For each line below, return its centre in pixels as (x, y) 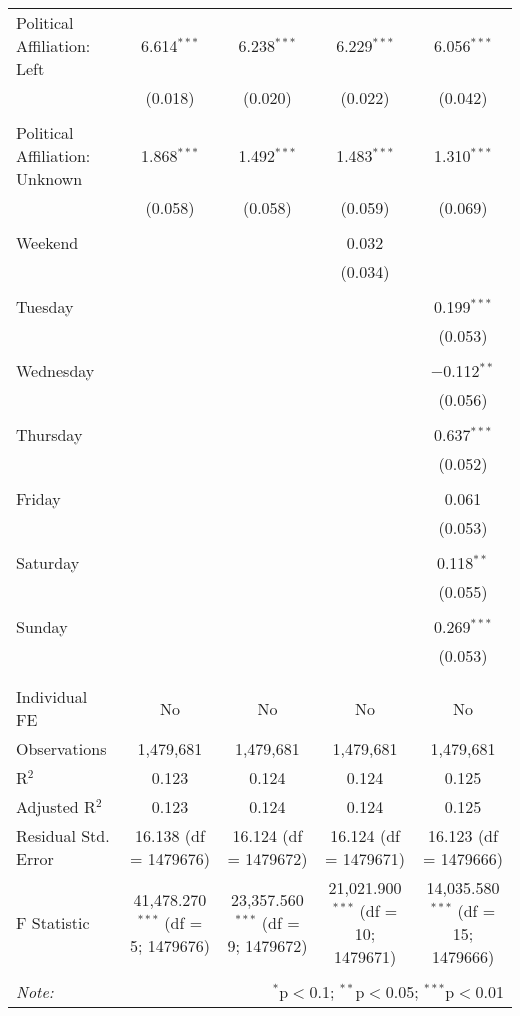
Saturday (48, 562)
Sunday (42, 626)
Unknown (49, 178)
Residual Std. (63, 835)
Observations (61, 748)
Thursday (49, 434)
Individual (52, 696)
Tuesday (45, 306)
